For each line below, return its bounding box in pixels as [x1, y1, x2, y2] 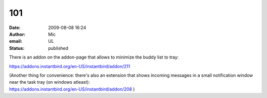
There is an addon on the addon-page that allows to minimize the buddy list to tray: [9, 54, 179, 60]
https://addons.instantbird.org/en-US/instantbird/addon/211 [9, 63, 131, 69]
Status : [9, 45, 25, 51]
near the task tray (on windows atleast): [9, 79, 90, 85]
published [48, 45, 69, 51]
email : [9, 38, 22, 44]
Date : [9, 25, 21, 31]
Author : [9, 31, 26, 37]
